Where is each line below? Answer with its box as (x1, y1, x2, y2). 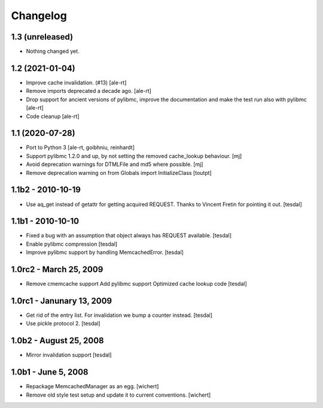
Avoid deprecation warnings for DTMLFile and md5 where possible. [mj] (26, 161, 203, 168)
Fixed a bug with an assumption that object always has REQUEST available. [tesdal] (26, 232, 232, 239)
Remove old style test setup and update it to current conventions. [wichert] (26, 391, 211, 398)
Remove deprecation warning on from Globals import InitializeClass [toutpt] (26, 169, 212, 176)
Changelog (11, 9, 67, 22)
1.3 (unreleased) (11, 32, 74, 42)
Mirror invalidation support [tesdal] (26, 351, 112, 359)
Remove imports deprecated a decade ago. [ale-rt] (26, 87, 152, 95)
